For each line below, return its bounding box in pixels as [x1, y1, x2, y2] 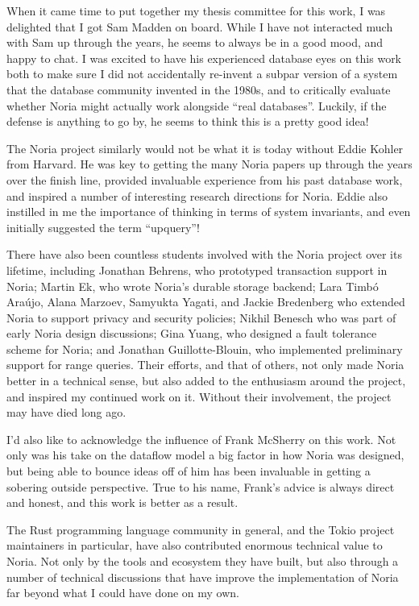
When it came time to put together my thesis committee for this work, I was [6, 2, 386, 19]
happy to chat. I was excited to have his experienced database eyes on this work [6, 49, 402, 66]
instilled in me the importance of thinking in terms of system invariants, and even [6, 203, 411, 220]
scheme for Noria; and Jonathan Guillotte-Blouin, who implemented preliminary [6, 340, 403, 357]
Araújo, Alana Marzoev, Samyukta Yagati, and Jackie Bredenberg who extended [6, 293, 405, 310]
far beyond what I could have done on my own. [6, 584, 239, 601]
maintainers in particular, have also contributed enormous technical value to [6, 537, 383, 554]
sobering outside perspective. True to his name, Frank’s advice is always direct [6, 478, 395, 495]
